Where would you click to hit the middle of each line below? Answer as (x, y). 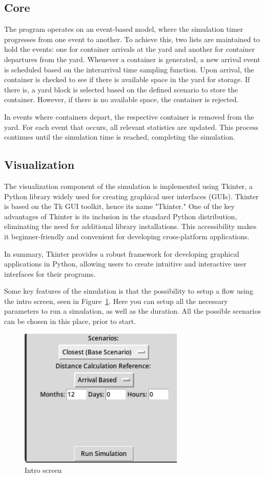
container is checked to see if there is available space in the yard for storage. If (127, 79)
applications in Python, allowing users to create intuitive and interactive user (125, 264)
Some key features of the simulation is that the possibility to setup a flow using (129, 291)
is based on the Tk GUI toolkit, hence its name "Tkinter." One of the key (119, 206)
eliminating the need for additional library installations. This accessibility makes (130, 226)
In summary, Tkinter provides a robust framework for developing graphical (122, 253)
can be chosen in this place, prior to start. (70, 321)
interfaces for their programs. (50, 273)
